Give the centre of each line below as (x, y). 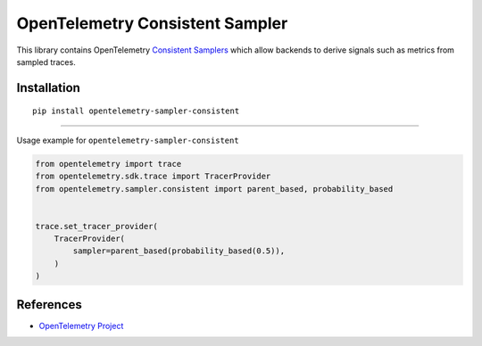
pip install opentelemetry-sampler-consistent (136, 111)
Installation (48, 88)
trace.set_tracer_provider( (96, 226)
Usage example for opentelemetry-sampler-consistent (128, 140)
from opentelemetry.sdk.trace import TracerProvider (153, 177)
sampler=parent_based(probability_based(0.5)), (179, 251)
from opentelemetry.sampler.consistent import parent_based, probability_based (214, 189)
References (49, 305)
